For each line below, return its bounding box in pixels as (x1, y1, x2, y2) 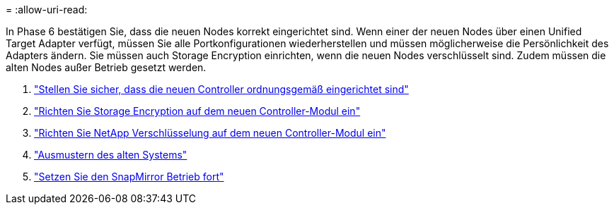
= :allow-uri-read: (6, 4, 88, 16)
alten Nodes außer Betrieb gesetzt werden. (6, 61, 207, 73)
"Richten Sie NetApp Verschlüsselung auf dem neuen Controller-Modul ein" (34, 127, 386, 139)
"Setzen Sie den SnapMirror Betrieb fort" (34, 171, 224, 183)
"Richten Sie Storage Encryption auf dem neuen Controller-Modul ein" (34, 105, 361, 117)
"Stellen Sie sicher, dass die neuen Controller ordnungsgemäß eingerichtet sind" (34, 83, 409, 95)
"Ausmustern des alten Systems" (34, 149, 187, 161)
